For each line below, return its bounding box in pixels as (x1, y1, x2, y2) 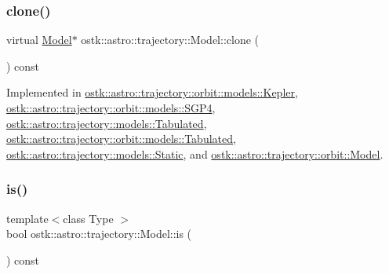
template (6, 210, 49, 226)
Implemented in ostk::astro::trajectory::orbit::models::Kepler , (6, 84, 298, 100)
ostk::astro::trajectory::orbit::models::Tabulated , (6, 130, 236, 147)
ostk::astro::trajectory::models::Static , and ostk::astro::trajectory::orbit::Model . (6, 145, 384, 162)
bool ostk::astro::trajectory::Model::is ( (6, 225, 192, 242)
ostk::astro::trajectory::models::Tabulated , (6, 115, 207, 131)
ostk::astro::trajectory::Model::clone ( (81, 31, 259, 48)
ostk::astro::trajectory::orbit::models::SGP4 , (6, 100, 216, 115)
